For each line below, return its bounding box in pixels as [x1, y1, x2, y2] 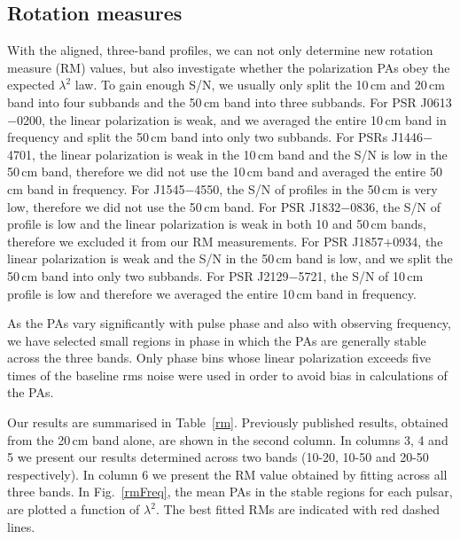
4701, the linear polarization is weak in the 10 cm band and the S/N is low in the [7, 145, 448, 163]
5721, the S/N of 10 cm [298, 266, 424, 285]
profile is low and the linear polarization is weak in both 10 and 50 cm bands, [7, 215, 426, 233]
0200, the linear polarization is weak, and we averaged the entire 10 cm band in [16, 110, 447, 129]
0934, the [393, 231, 443, 250]
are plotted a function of [7, 500, 140, 519]
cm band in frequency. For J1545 [7, 179, 185, 198]
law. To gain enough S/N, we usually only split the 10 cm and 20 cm [74, 75, 445, 94]
